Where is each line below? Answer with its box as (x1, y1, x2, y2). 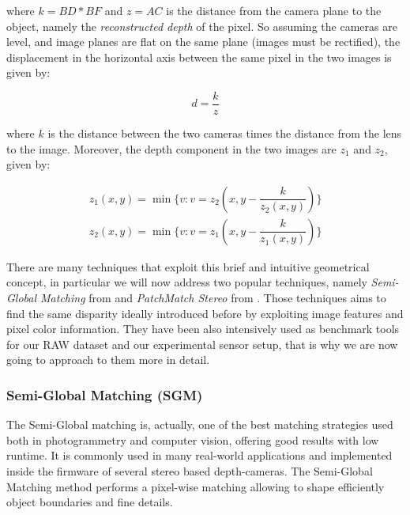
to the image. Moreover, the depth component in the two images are (6, 140, 337, 157)
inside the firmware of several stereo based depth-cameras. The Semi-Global (6, 463, 373, 479)
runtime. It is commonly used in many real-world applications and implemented (6, 447, 393, 464)
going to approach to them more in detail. (6, 351, 210, 368)
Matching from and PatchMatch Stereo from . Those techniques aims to (40, 290, 386, 306)
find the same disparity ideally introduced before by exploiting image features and (6, 305, 404, 321)
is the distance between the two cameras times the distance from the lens (47, 125, 402, 142)
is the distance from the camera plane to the (166, 2, 382, 18)
